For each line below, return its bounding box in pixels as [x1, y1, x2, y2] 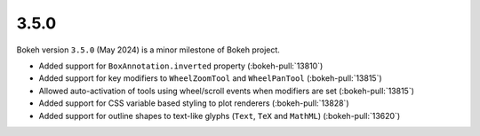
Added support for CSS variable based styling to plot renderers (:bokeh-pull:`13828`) [38, 98, 349, 108]
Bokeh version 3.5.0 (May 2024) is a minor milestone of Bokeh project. [16, 44, 280, 55]
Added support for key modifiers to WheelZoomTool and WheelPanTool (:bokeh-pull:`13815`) [38, 73, 382, 84]
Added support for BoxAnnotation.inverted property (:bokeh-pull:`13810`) [38, 60, 324, 71]
